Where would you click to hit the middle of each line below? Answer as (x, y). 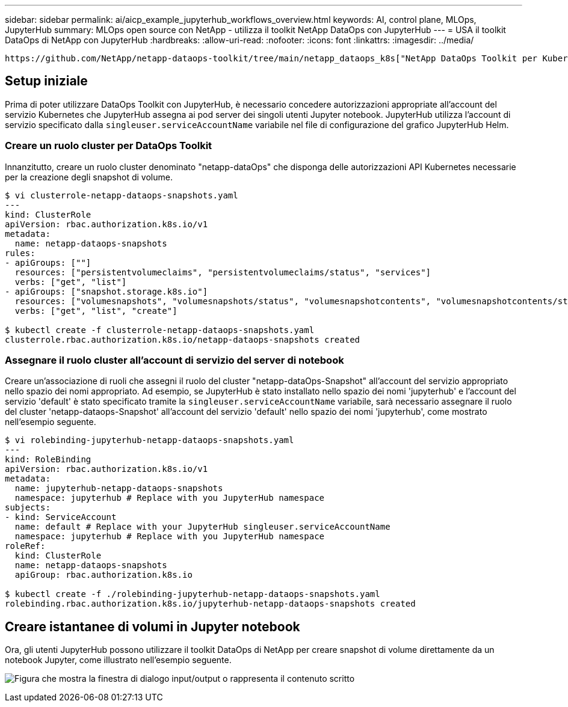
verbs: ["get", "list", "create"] (96, 311)
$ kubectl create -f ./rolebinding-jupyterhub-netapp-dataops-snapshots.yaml (193, 594)
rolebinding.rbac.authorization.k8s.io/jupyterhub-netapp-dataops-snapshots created (210, 604)
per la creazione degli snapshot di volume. (89, 177)
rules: (20, 253)
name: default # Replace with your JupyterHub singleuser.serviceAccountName (202, 527)
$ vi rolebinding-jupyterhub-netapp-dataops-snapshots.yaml (150, 440)
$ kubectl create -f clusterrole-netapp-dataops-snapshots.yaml (160, 330)
